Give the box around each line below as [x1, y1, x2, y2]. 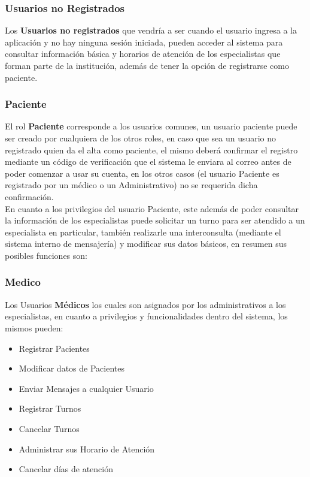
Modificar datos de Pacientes [19, 362, 124, 375]
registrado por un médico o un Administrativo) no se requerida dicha [5, 179, 258, 191]
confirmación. [5, 190, 54, 203]
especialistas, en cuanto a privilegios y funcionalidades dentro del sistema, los [5, 310, 288, 322]
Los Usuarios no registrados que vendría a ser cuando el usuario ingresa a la [5, 24, 297, 37]
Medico [5, 274, 41, 289]
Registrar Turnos [19, 402, 81, 415]
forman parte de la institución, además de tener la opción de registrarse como [5, 59, 289, 71]
